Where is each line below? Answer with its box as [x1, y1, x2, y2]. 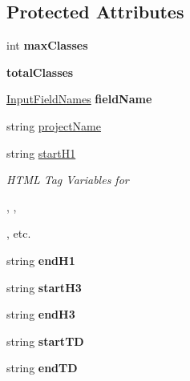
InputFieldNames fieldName [6, 90, 152, 107]
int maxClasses [6, 37, 88, 54]
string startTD [6, 332, 84, 349]
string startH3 [6, 279, 82, 295]
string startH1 [6, 144, 76, 161]
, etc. [6, 225, 31, 242]
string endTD [6, 359, 78, 376]
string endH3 [6, 306, 75, 323]
